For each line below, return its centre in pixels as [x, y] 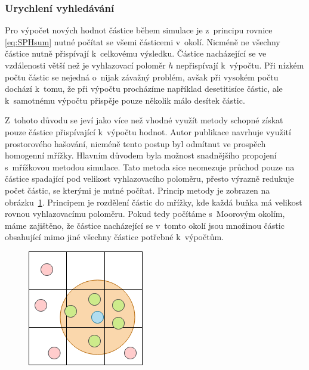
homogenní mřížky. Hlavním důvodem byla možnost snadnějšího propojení [141, 155]
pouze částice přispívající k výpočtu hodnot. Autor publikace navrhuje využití [148, 131]
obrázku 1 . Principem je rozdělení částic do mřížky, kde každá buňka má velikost [154, 202]
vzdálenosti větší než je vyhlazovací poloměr [85, 65]
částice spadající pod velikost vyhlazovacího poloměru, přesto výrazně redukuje [149, 178]
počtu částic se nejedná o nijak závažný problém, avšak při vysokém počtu [142, 77]
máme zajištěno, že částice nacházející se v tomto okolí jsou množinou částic [145, 225]
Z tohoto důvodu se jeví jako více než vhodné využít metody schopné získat [144, 120]
